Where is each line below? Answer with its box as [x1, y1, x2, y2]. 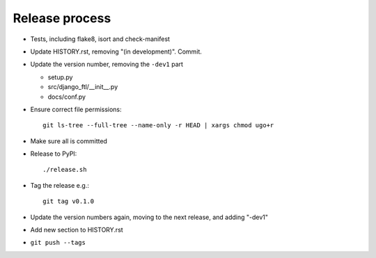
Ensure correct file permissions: [30, 105, 122, 113]
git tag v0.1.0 [42, 197, 95, 205]
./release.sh [42, 166, 87, 174]
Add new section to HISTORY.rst [30, 226, 123, 234]
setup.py [47, 73, 73, 81]
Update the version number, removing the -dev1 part [30, 60, 184, 69]
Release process [13, 10, 111, 26]
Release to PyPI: [30, 150, 77, 158]
